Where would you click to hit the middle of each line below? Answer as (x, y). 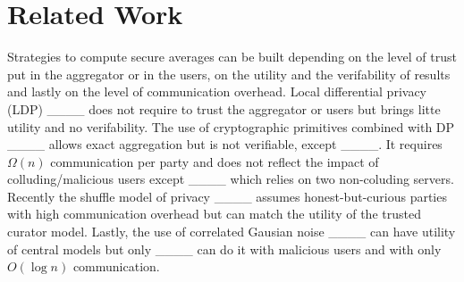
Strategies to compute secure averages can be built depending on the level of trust (232, 57)
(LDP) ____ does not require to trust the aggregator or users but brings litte (224, 108)
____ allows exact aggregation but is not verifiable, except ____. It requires (225, 144)
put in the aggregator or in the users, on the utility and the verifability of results (229, 74)
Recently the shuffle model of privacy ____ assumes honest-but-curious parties (227, 196)
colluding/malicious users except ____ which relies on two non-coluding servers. (231, 179)
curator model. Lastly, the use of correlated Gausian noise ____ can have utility (232, 232)
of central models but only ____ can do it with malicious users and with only (224, 249)
